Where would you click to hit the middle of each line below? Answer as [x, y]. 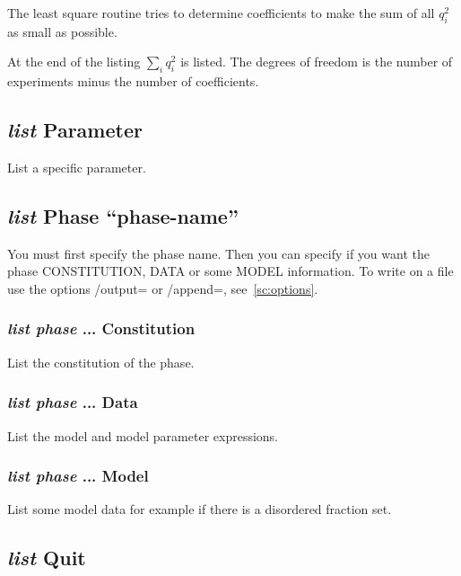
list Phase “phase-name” [123, 215]
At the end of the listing [74, 62]
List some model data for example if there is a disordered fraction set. [200, 509]
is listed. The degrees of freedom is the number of [317, 62]
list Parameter [75, 130]
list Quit [47, 558]
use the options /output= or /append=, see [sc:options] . [163, 288]
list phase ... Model [78, 476]
